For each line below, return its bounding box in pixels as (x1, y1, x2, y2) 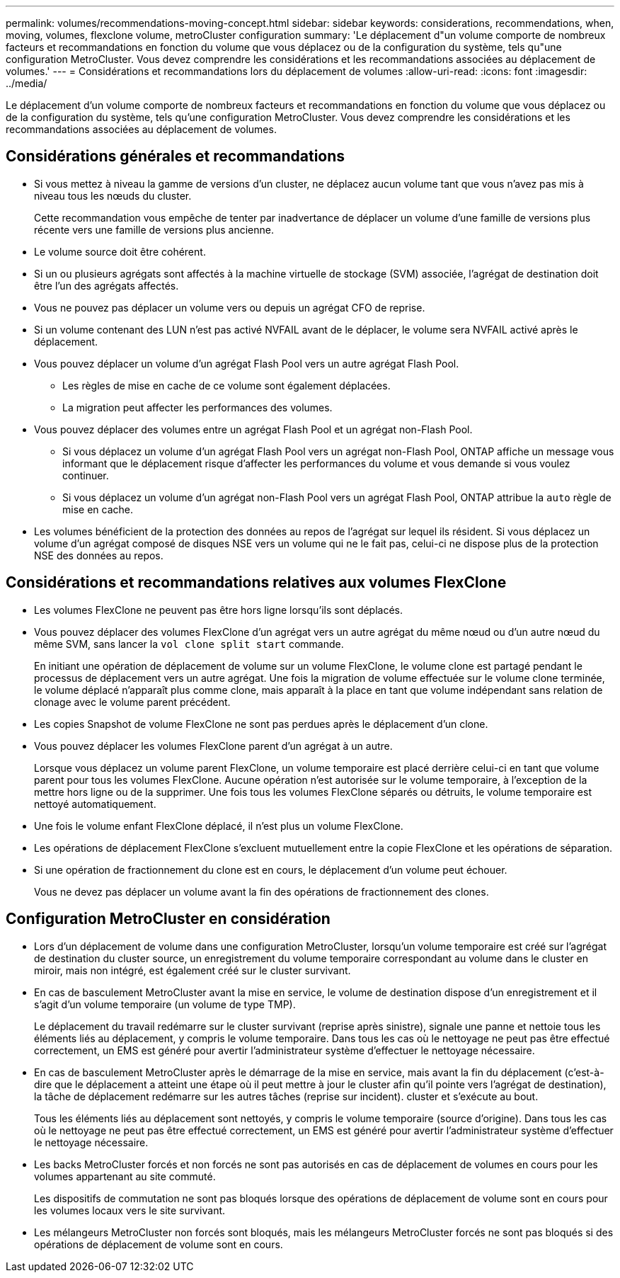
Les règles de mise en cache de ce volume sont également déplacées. (62, 379, 391, 392)
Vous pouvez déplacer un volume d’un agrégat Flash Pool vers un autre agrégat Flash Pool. (34, 357, 459, 370)
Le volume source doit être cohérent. (34, 245, 206, 258)
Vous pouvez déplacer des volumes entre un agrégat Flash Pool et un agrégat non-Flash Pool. (34, 423, 473, 435)
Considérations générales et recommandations (6, 147, 345, 166)
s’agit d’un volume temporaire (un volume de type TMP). (34, 998, 296, 1010)
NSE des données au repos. (34, 549, 163, 561)
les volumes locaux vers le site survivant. (34, 1204, 226, 1216)
